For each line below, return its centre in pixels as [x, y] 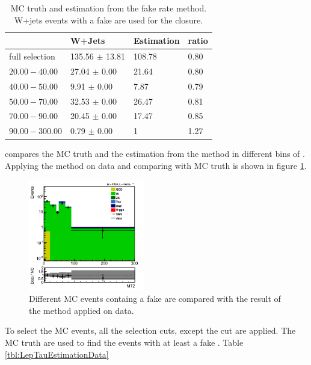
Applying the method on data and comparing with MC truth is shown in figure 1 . [156, 165]
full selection [32, 56]
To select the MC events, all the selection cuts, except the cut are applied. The [150, 330]
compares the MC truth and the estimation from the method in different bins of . [155, 154]
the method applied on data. [82, 310]
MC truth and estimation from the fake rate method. [109, 8]
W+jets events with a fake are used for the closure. [109, 20]
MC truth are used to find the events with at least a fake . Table [124, 342]
